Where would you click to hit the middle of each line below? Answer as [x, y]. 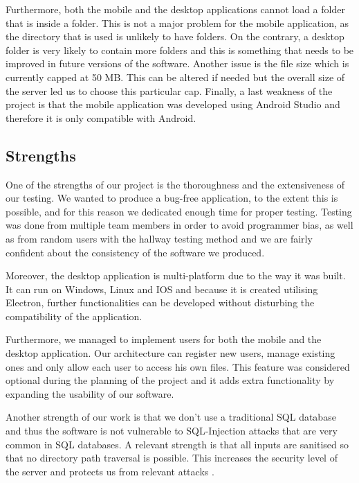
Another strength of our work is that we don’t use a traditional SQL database [171, 417]
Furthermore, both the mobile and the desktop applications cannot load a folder [175, 9]
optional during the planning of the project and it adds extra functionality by [170, 380]
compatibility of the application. [74, 316]
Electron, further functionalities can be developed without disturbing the [160, 302]
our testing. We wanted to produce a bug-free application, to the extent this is [172, 198]
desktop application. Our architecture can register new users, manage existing [171, 353]
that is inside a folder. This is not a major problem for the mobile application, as [177, 23]
